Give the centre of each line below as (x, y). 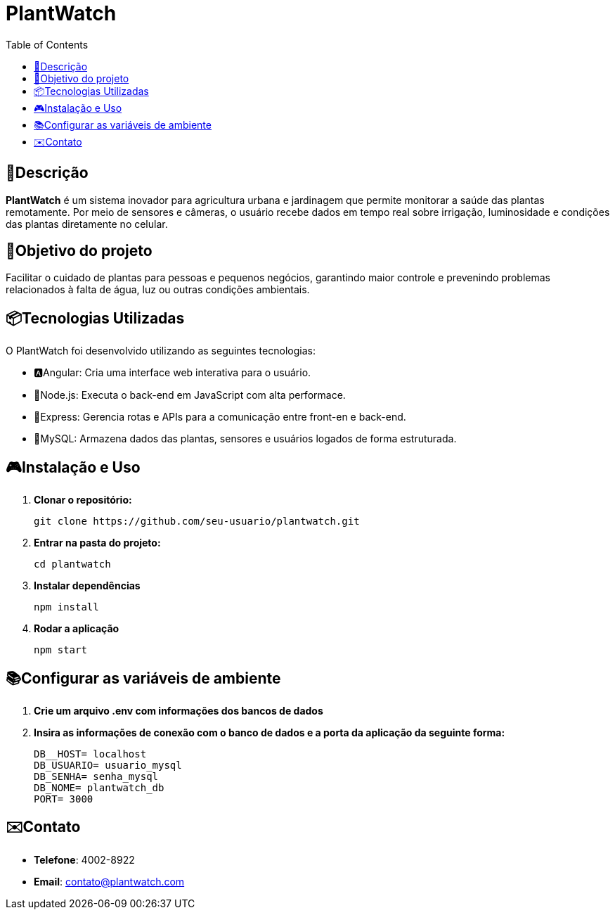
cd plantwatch (72, 564)
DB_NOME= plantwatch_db (99, 787)
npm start (60, 650)
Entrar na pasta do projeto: (97, 543)
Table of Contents (47, 44)
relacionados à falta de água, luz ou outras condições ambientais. (158, 290)
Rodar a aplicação (77, 629)
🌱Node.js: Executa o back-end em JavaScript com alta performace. (190, 395)
